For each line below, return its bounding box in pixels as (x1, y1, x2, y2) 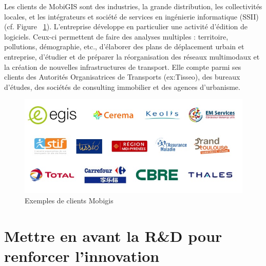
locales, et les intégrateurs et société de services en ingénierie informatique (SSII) (4, 11, 259, 22)
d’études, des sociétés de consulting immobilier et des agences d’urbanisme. (4, 81, 240, 92)
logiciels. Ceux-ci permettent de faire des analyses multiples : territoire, (4, 31, 229, 42)
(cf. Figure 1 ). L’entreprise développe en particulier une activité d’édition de (4, 21, 248, 32)
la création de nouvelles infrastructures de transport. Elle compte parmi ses (4, 61, 241, 72)
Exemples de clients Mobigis (25, 195, 113, 205)
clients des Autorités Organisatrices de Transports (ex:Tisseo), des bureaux (4, 71, 240, 82)
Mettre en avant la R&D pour (4, 225, 222, 246)
